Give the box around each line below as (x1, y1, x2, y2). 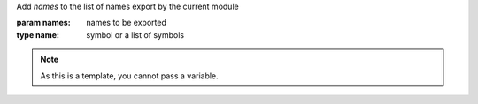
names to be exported (86, 18, 167, 28)
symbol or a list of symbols (86, 29, 185, 40)
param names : (16, 18, 71, 28)
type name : (16, 29, 59, 40)
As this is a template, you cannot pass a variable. (40, 71, 219, 81)
